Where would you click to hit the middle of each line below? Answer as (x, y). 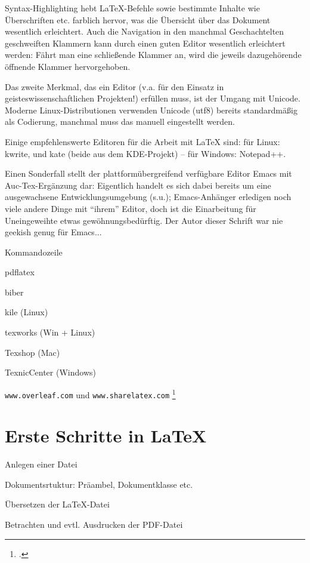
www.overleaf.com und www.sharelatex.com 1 (90, 393)
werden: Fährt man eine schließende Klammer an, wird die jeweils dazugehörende (153, 55)
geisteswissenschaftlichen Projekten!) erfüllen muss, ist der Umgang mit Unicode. (153, 98)
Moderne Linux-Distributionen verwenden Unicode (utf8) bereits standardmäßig (151, 110)
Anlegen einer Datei (41, 464)
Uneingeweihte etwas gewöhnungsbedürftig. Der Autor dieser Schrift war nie (144, 220)
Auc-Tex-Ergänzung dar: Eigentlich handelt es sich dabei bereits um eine (138, 185)
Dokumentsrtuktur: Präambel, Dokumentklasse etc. (99, 484)
